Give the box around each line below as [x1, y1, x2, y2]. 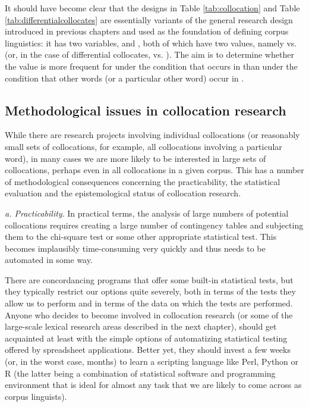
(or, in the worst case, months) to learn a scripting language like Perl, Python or [5, 355, 299, 368]
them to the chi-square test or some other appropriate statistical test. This [5, 230, 277, 243]
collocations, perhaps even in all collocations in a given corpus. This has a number [5, 164, 304, 176]
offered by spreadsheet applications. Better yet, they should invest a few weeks [5, 343, 291, 356]
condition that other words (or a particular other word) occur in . [5, 71, 244, 84]
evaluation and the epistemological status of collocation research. [5, 187, 241, 199]
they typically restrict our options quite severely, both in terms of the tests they [5, 285, 296, 298]
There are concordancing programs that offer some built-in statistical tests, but [5, 273, 294, 286]
